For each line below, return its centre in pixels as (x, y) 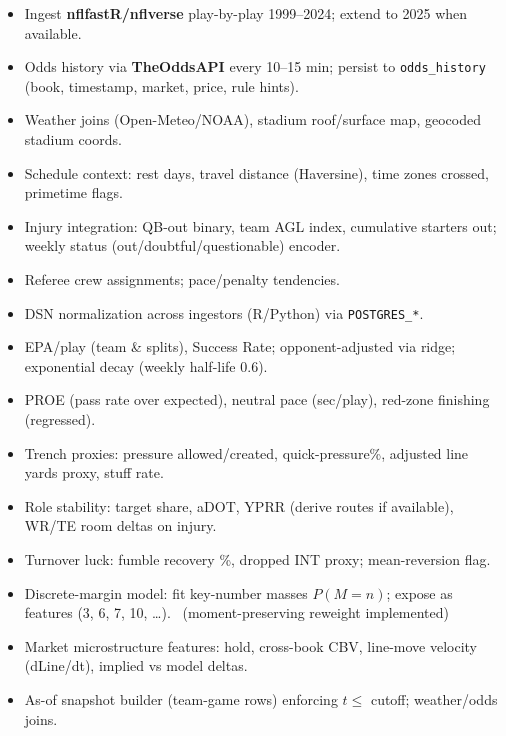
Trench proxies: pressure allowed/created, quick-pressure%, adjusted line (246, 452)
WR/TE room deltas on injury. (120, 525)
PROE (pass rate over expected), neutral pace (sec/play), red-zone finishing (257, 399)
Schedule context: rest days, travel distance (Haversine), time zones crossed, (256, 172)
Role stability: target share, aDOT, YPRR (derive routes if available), (239, 505)
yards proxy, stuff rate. (94, 472)
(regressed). (60, 419)
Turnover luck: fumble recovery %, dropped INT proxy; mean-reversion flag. (257, 559)
